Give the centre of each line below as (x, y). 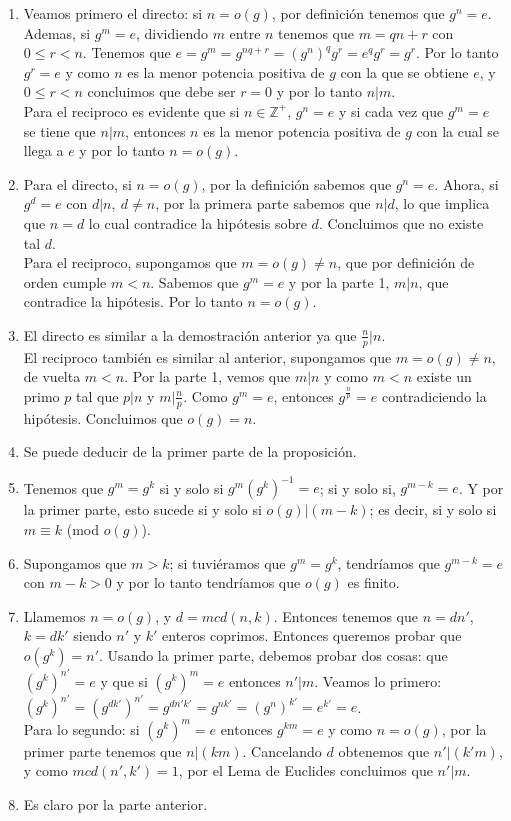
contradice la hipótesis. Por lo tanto (133, 301)
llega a (43, 150)
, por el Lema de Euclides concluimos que (305, 770)
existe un (444, 376)
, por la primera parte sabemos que (263, 203)
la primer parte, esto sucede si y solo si (142, 509)
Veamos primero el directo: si (113, 13)
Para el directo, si (77, 183)
